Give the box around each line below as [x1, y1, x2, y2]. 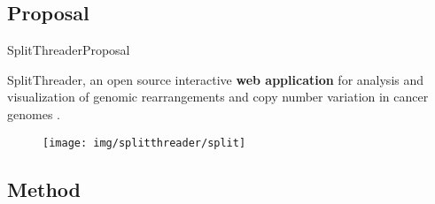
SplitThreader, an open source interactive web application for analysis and [7, 70, 424, 88]
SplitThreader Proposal [7, 41, 130, 59]
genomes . [7, 104, 60, 123]
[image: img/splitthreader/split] [43, 136, 246, 149]
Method [7, 175, 81, 202]
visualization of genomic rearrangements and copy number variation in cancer [7, 87, 429, 106]
